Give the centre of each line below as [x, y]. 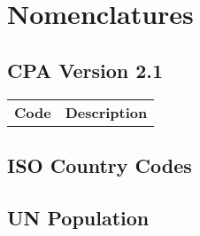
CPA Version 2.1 [85, 70]
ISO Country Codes [100, 165]
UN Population [78, 217]
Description [106, 112]
